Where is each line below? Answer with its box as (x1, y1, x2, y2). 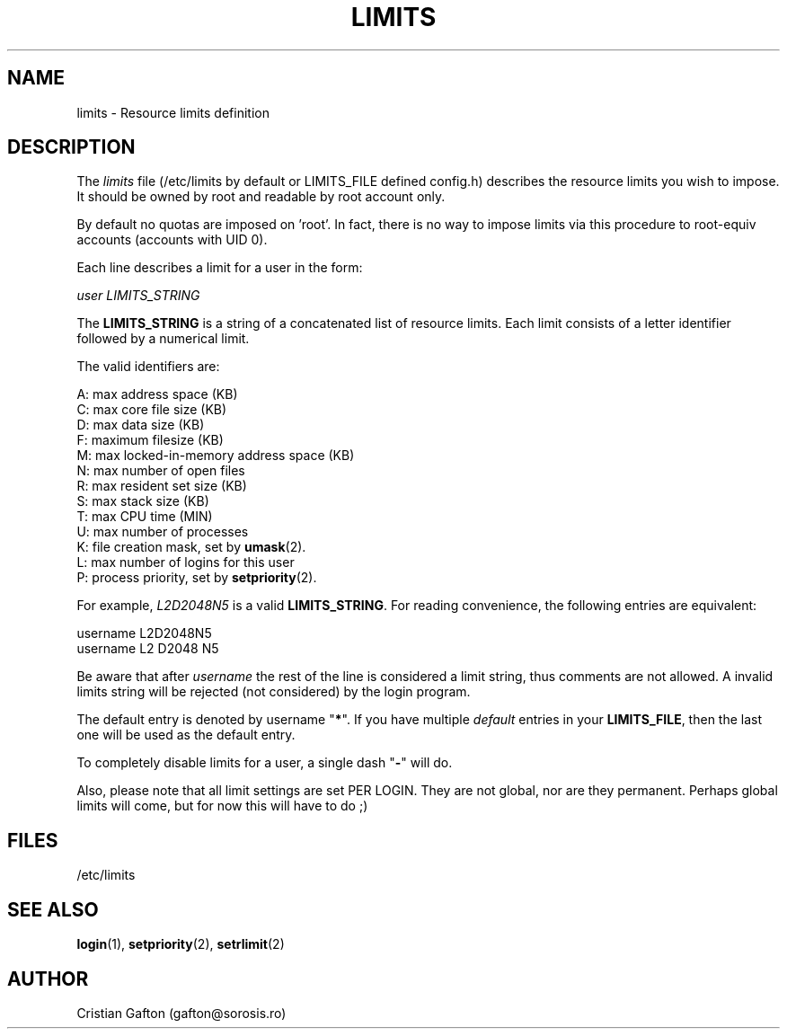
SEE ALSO (7, 898, 99, 921)
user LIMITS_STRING (76, 288, 200, 304)
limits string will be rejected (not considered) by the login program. (76, 684, 471, 700)
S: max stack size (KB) (76, 493, 209, 509)
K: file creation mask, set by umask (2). (76, 539, 306, 555)
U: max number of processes (76, 524, 249, 540)
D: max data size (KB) (76, 417, 205, 433)
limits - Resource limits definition (76, 104, 270, 120)
